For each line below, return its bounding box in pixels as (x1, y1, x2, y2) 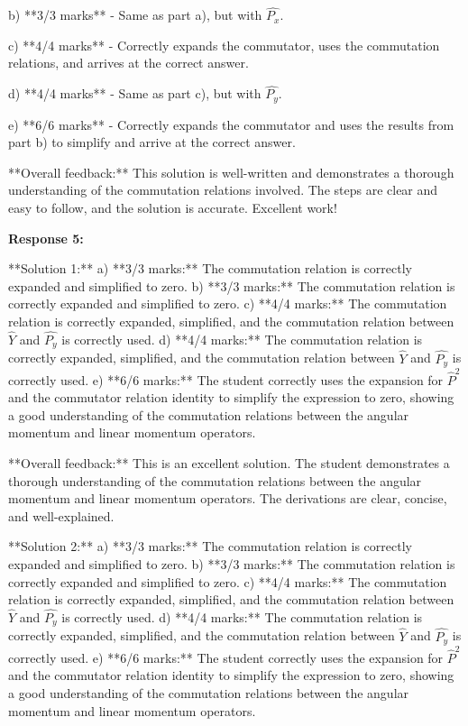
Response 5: (8, 228, 84, 247)
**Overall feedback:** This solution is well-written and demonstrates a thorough (8, 162, 454, 181)
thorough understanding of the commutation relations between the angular (8, 471, 422, 490)
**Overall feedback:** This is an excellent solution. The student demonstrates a (8, 454, 450, 473)
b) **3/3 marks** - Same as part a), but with (8, 5, 262, 24)
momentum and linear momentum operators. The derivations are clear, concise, (8, 489, 447, 508)
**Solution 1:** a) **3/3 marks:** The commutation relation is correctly (8, 259, 412, 278)
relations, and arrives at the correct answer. (8, 53, 249, 72)
